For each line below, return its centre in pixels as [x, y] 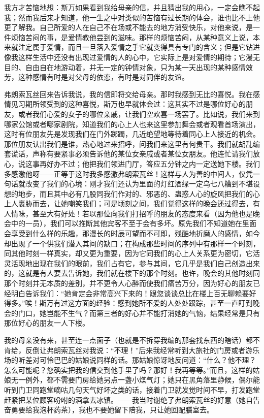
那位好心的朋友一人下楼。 [47, 323]
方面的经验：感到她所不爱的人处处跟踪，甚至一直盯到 [164, 303]
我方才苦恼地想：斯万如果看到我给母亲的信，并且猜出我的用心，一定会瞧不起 [132, 7]
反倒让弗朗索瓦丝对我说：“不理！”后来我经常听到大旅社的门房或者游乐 [142, 350]
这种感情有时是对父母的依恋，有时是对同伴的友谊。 [103, 77]
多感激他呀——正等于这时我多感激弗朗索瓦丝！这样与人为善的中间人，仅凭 [128, 173]
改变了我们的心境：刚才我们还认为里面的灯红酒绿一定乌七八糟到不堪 [139, 184]
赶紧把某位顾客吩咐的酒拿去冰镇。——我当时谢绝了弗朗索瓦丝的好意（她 [125, 399]
